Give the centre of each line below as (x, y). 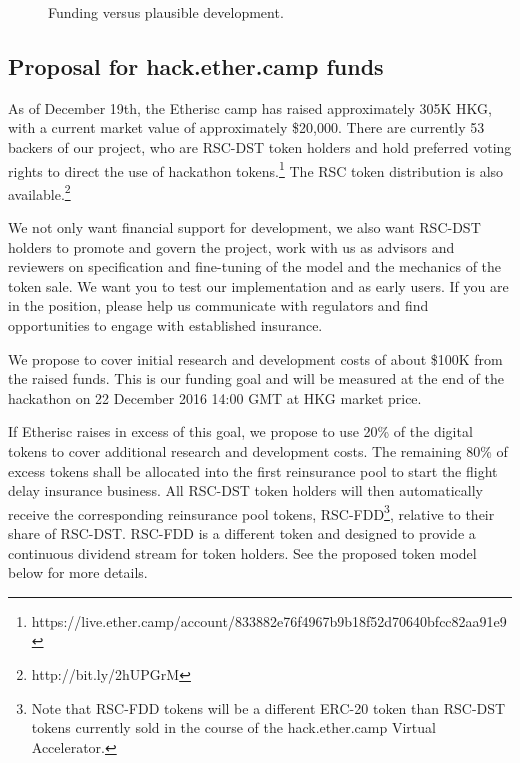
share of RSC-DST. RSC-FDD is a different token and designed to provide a (242, 533)
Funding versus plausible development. (166, 12)
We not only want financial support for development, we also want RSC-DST (244, 227)
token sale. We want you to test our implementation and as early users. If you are (258, 285)
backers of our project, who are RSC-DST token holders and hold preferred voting (260, 146)
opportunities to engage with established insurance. (165, 325)
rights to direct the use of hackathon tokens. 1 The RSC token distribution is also (256, 169)
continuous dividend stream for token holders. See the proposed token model (242, 552)
